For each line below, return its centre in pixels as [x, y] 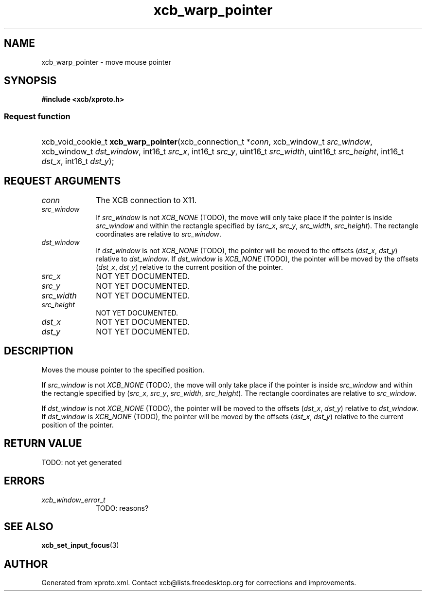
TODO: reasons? [122, 508]
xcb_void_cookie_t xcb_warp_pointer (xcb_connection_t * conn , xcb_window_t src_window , [207, 142]
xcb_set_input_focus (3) [80, 545]
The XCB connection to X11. [146, 200]
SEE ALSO [29, 526]
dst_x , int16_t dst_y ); [78, 161]
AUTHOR [26, 564]
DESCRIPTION [39, 351]
